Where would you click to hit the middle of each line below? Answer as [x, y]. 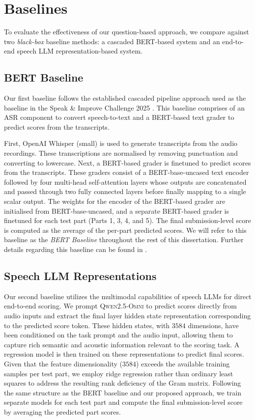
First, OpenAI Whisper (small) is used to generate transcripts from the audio [121, 143]
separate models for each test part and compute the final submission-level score [123, 402]
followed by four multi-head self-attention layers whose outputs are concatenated [125, 182]
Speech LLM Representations [80, 276]
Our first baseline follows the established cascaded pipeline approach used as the [125, 98]
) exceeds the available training [183, 363]
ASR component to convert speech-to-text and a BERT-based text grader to [119, 117]
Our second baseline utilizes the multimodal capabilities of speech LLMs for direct [128, 296]
